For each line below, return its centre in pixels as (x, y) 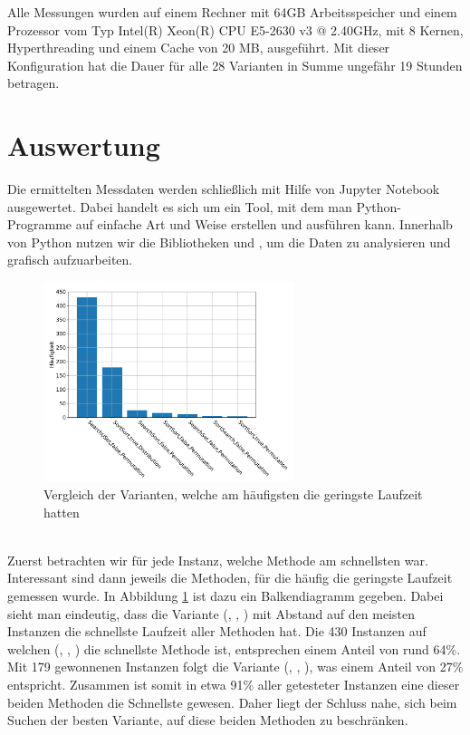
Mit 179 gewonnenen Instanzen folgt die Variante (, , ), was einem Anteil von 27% (235, 667)
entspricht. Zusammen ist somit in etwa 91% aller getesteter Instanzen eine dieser (234, 684)
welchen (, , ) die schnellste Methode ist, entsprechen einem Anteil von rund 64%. (234, 648)
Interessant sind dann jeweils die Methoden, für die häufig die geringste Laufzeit (230, 578)
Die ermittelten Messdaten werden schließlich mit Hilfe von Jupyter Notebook (224, 189)
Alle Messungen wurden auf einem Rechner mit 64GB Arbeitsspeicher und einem (232, 12)
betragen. (34, 83)
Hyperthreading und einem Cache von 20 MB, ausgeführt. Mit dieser (199, 48)
